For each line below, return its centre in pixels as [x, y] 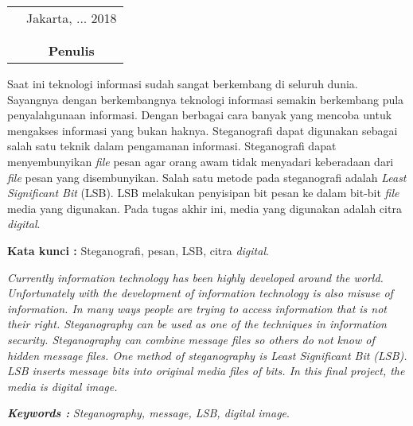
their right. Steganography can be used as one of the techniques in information [197, 324]
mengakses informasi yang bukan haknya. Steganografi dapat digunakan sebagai [203, 130]
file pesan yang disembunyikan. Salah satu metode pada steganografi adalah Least [207, 177]
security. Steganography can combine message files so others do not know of [191, 339]
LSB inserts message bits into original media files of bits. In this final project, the [206, 371]
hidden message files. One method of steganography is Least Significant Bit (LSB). [207, 355]
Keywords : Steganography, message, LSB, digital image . [148, 413]
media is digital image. [62, 386]
